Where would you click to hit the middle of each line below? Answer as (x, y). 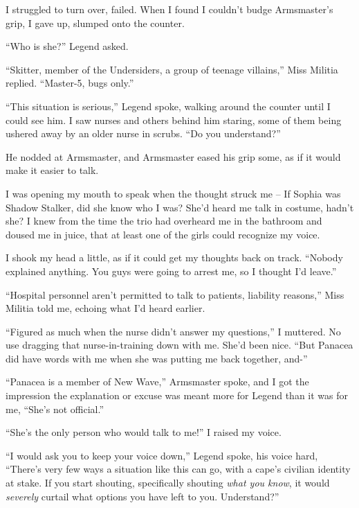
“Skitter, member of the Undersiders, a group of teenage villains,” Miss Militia (172, 69)
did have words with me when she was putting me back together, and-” (157, 358)
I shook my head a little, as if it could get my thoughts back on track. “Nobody (174, 257)
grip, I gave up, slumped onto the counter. (95, 23)
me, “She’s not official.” (55, 409)
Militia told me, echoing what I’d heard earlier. (105, 308)
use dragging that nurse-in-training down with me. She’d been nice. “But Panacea (179, 345)
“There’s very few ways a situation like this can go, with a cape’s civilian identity (178, 469)
